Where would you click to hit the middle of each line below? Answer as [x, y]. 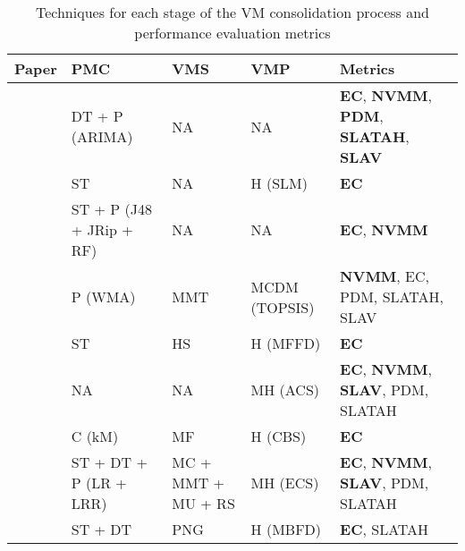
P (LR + [99, 483]
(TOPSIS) [283, 307]
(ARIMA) [102, 136]
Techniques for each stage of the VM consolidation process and [232, 12]
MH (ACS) [285, 390]
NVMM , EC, [385, 276]
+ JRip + [102, 229]
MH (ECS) [285, 483]
